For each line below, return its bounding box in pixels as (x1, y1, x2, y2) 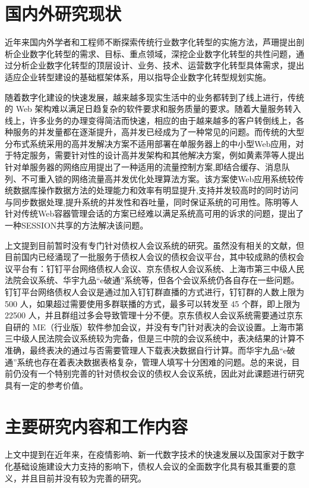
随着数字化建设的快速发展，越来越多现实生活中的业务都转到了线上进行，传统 (5, 90, 304, 103)
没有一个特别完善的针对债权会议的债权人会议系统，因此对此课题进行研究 (21, 367, 304, 380)
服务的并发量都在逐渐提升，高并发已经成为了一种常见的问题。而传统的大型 (12, 126, 304, 138)
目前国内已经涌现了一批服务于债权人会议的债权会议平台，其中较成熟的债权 (5, 251, 296, 263)
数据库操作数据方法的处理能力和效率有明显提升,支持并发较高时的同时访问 (12, 184, 298, 196)
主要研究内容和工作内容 (5, 414, 188, 438)
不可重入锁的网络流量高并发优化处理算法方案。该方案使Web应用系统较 (21, 172, 296, 184)
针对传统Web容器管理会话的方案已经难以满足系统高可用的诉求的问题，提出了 (5, 207, 304, 220)
